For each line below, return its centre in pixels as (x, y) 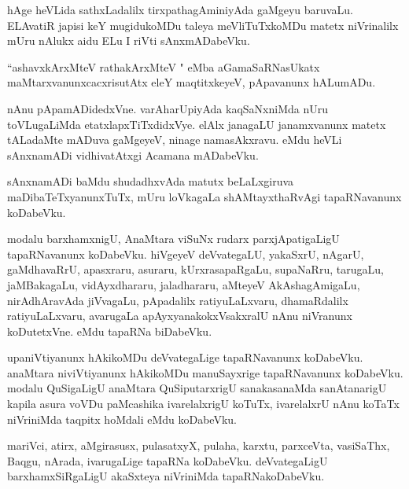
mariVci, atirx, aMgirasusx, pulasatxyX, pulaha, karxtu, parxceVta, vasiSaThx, (199, 445)
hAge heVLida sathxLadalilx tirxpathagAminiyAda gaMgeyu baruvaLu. (180, 9)
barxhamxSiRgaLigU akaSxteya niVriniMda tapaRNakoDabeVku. (166, 476)
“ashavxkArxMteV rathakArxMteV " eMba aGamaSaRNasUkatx (164, 66)
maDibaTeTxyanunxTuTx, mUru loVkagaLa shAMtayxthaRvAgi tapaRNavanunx (204, 196)
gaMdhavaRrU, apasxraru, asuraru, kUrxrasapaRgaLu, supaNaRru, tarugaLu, (195, 269)
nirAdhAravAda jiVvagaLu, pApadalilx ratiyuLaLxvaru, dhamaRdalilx (178, 300)
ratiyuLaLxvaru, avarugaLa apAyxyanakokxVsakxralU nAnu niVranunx (180, 316)
